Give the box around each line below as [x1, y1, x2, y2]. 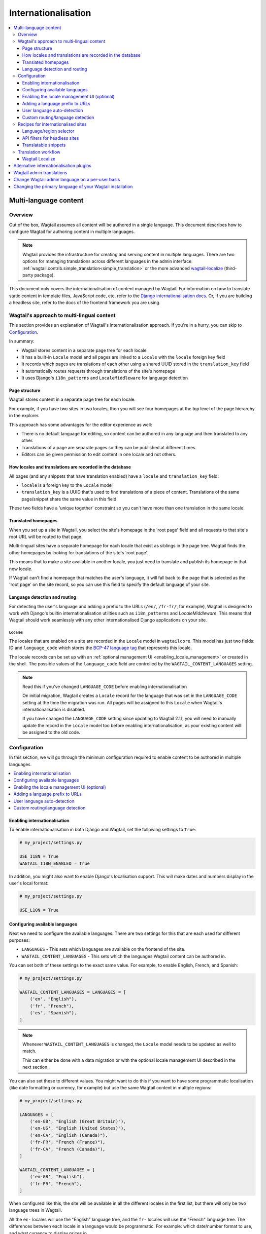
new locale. [9, 566, 33, 572]
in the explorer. [9, 413, 40, 419]
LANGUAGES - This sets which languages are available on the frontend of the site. [21, 946, 186, 952]
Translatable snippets [22, 142, 66, 148]
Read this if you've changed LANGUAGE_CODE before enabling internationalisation [22, 684, 187, 690]
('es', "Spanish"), [30, 1010, 77, 1016]
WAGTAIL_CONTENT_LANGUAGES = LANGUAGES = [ [19, 990, 127, 995]
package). [34, 272, 55, 278]
